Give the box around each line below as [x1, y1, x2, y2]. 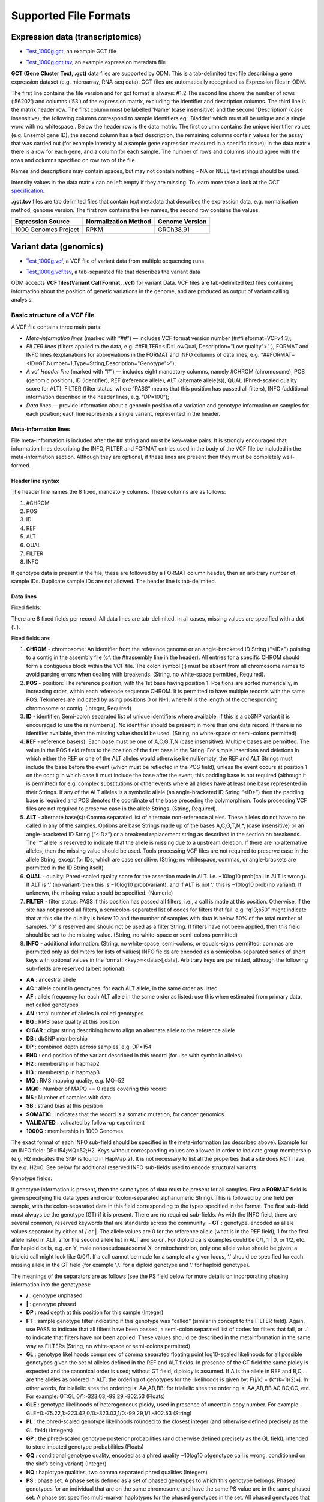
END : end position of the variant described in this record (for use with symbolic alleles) [26, 1051, 242, 1059]
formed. [11, 461, 31, 469]
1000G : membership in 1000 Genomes [26, 1127, 123, 1135]
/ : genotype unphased [26, 1292, 83, 1299]
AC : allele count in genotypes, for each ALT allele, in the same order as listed [26, 984, 218, 991]
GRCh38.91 [158, 225, 190, 234]
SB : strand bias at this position [26, 1102, 103, 1110]
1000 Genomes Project [14, 225, 79, 234]
